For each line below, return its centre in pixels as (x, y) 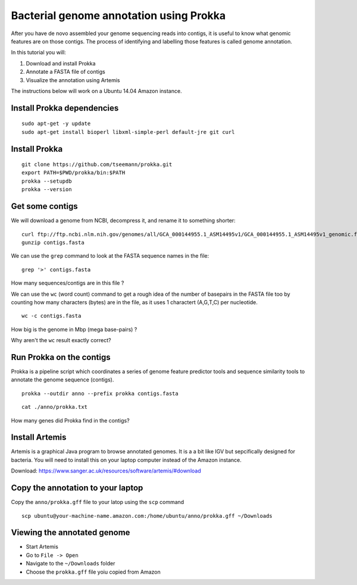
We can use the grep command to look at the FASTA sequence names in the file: (110, 256)
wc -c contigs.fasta (51, 316)
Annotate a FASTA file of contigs (65, 72)
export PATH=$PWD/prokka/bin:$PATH (73, 173)
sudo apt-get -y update (56, 124)
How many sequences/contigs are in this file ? (68, 283)
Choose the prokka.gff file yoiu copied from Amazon (93, 572)
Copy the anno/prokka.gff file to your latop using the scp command (98, 502)
